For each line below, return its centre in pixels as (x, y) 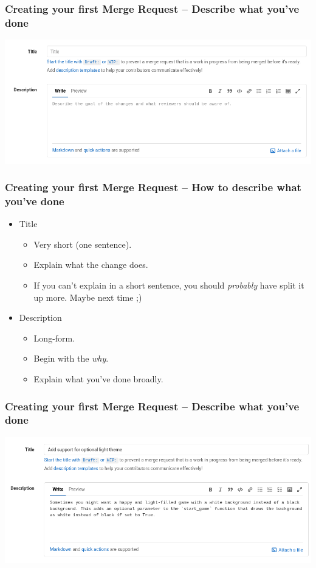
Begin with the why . (71, 358)
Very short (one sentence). (83, 244)
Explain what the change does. (91, 265)
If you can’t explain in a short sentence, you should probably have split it (169, 285)
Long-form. (54, 338)
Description (40, 317)
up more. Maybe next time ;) (88, 297)
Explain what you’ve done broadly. (98, 379)
